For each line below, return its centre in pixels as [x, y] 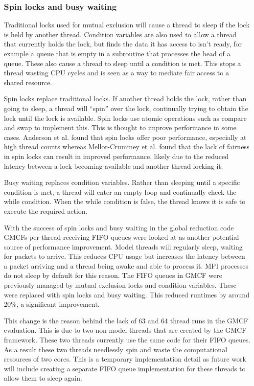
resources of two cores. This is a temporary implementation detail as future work [125, 359]
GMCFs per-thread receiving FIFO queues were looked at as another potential [122, 237]
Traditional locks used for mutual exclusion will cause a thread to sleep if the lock [127, 25]
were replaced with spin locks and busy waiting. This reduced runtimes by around [127, 294]
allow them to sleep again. [43, 378]
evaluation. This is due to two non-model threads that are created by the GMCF [125, 330]
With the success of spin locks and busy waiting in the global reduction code [119, 227]
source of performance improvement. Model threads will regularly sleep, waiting [123, 246]
